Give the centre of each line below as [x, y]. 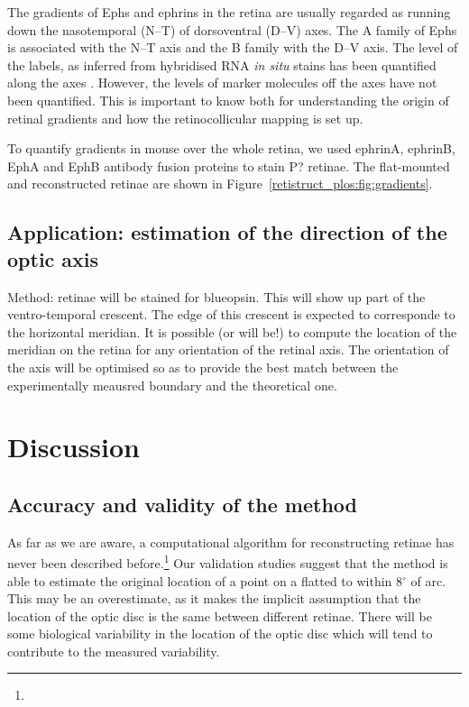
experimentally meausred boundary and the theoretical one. [172, 385]
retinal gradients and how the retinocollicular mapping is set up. [185, 118]
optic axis [53, 258]
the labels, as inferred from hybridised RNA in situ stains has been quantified [222, 64]
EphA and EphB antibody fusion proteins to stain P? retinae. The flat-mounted [229, 165]
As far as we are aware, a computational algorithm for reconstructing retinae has [231, 542]
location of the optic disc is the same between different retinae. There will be [220, 615]
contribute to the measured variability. [114, 651]
